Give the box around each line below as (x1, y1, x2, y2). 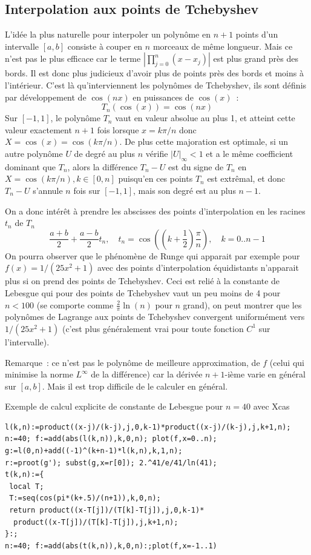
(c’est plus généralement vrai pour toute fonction (62, 322, 244, 334)
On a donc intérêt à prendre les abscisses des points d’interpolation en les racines (5, 204, 306, 217)
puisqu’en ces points (118, 172, 193, 185)
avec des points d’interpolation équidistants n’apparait (97, 261, 299, 274)
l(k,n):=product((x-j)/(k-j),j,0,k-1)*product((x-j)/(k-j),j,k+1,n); (5, 422, 291, 431)
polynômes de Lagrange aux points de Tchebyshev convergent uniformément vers (5, 310, 305, 323)
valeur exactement (5, 123, 72, 136)
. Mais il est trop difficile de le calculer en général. (42, 379, 228, 392)
